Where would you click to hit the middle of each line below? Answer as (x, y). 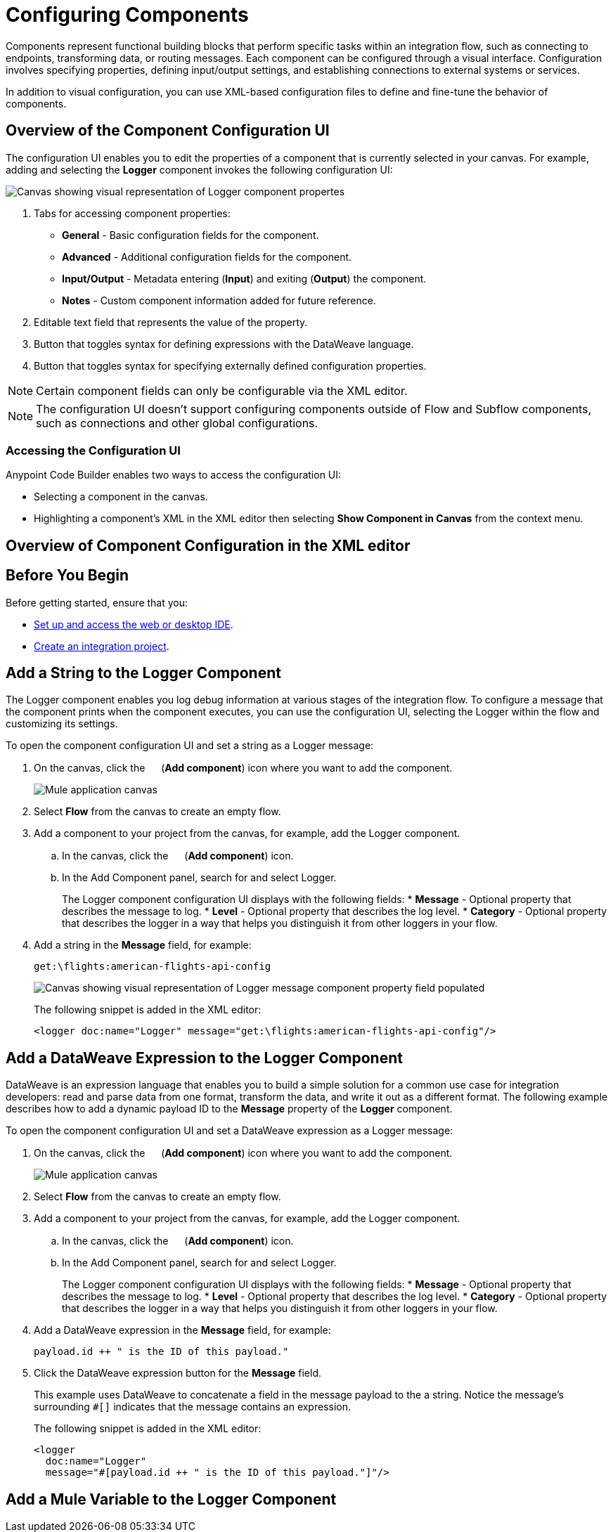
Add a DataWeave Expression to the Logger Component (204, 1058)
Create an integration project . (102, 646)
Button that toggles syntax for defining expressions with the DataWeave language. (224, 344)
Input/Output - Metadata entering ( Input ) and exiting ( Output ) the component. (244, 278)
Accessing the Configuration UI (93, 450)
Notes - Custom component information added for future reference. (219, 300)
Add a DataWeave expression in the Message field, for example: (182, 1330)
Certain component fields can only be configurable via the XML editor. (222, 390)
